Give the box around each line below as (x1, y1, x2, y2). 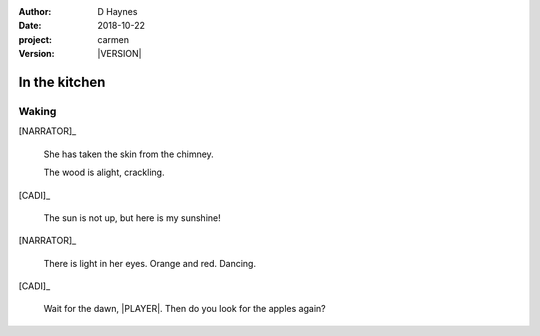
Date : (18, 20, 42, 32)
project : (18, 33, 52, 45)
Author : (18, 6, 52, 17)
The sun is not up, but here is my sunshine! (43, 211, 222, 224)
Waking (18, 104, 57, 118)
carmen (97, 33, 130, 45)
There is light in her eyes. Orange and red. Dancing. (43, 257, 257, 269)
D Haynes (97, 6, 138, 17)
